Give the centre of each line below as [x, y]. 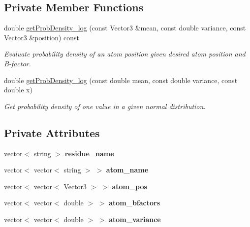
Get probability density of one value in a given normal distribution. [105, 106]
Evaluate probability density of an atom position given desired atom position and [125, 54]
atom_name [127, 170]
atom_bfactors [135, 203]
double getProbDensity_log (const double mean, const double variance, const [121, 80]
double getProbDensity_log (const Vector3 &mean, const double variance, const [125, 28]
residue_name [89, 153]
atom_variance [135, 219]
